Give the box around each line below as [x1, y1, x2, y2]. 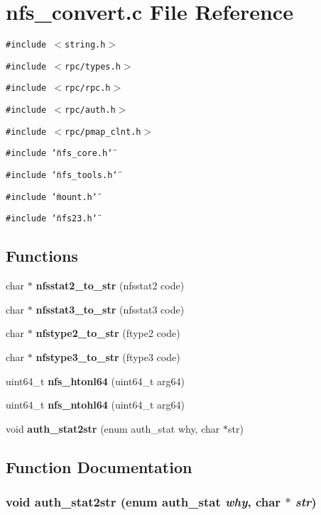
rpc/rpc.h [65, 83, 111, 94]
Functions [6, 245, 78, 267]
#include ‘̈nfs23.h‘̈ [6, 214, 97, 224]
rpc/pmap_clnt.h [65, 126, 141, 137]
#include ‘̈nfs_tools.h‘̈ [6, 170, 118, 181]
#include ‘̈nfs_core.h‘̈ [6, 148, 113, 159]
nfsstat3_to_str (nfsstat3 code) [36, 301, 185, 316]
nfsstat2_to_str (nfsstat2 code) [36, 278, 185, 293]
